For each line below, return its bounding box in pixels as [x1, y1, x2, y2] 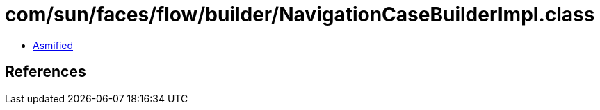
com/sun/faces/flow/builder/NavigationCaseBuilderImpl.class [5, 3, 595, 26]
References [5, 63, 86, 81]
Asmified [33, 39, 74, 51]
